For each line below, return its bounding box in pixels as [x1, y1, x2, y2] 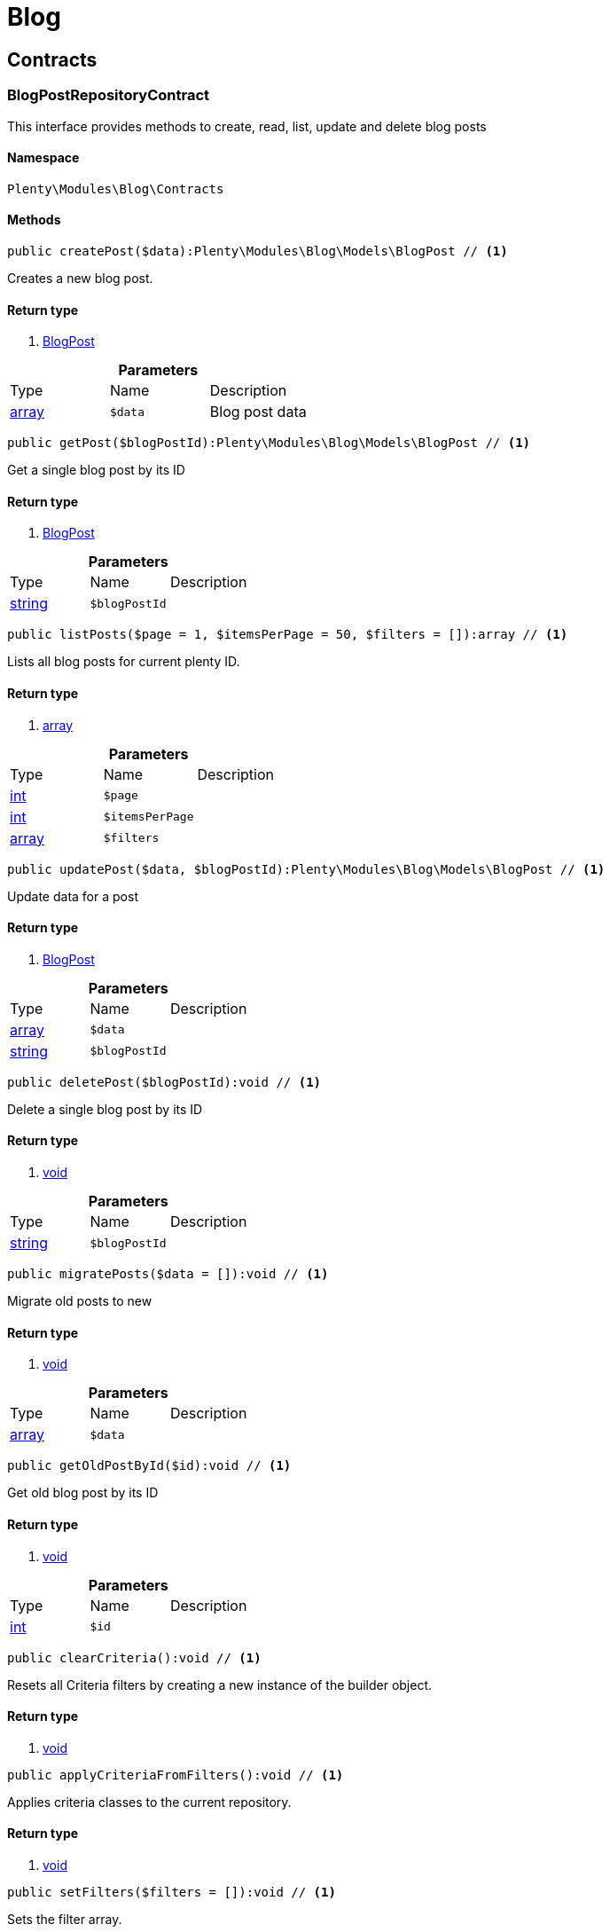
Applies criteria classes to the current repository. [7, 1794, 292, 1810]
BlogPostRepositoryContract [7, 86, 210, 105]
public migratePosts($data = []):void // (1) [7, 1267, 329, 1282]
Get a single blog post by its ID [7, 462, 185, 478]
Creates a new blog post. [7, 270, 153, 286]
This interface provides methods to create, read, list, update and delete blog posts [7, 118, 487, 134]
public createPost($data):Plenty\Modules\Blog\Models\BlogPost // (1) [7, 243, 508, 258]
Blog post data [209, 403, 307, 421]
